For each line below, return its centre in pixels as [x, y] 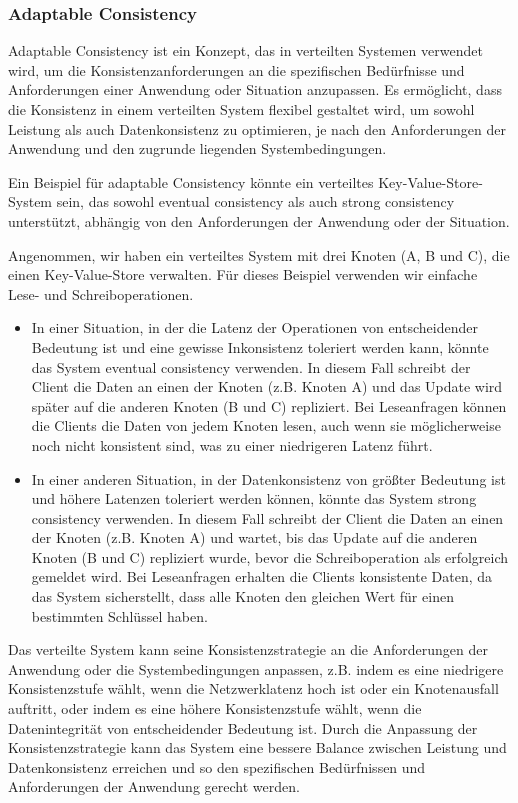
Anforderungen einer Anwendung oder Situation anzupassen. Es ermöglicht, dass [255, 89]
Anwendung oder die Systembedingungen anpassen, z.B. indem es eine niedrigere [256, 668]
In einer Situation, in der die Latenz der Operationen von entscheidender [254, 327]
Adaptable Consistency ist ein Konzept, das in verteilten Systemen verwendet [245, 50]
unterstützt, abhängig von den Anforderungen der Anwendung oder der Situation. [259, 220]
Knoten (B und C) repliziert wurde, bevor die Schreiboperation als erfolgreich [270, 556]
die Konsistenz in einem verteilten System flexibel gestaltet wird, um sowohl [241, 109]
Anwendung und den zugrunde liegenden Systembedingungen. [197, 148]
